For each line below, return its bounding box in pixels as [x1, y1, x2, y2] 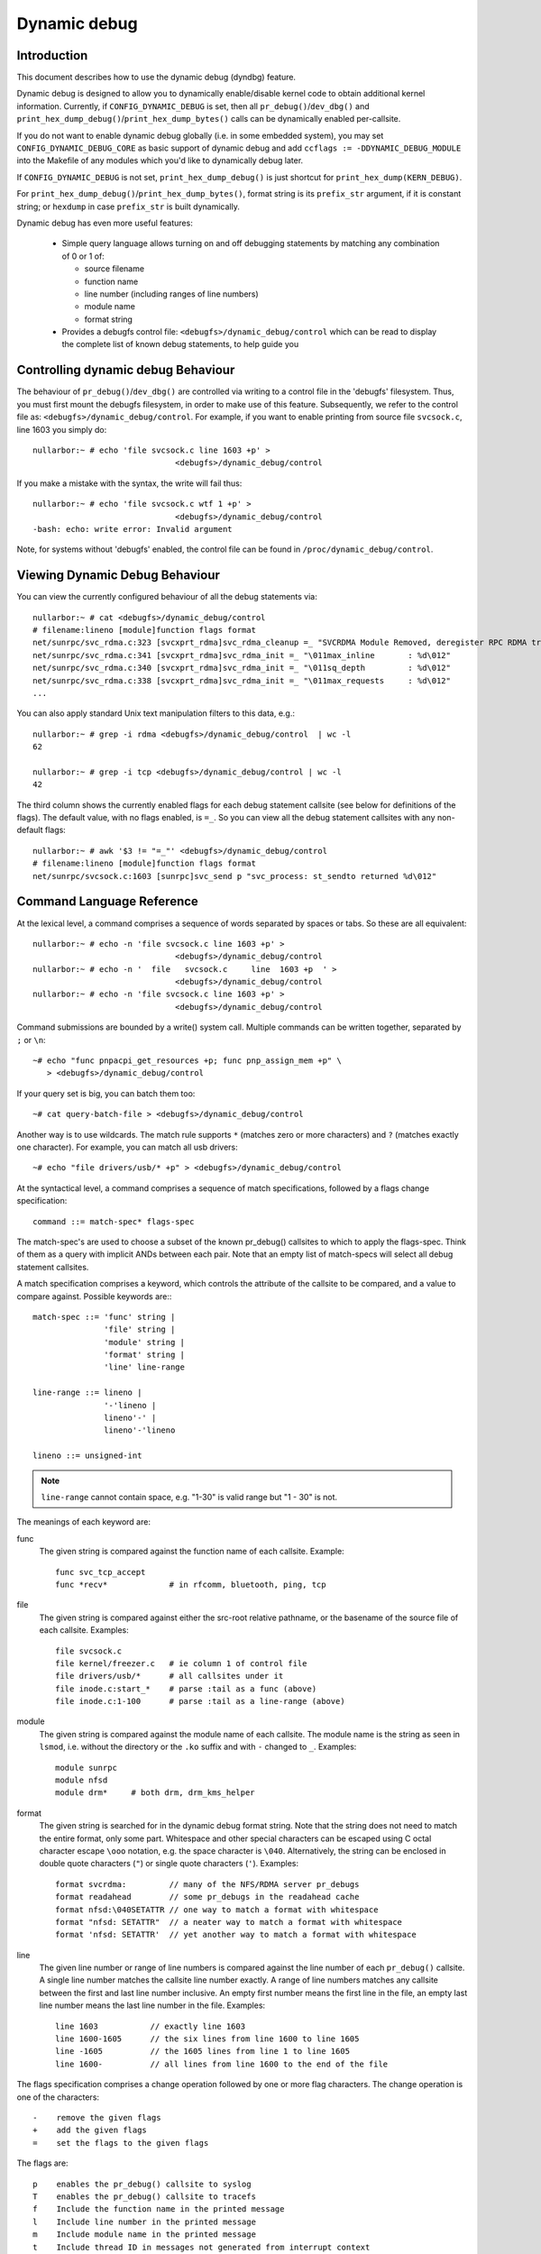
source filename [84, 263, 144, 274]
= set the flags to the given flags [32, 2138, 209, 2148]
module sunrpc [55, 1763, 117, 1773]
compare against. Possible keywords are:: [16, 1290, 172, 1302]
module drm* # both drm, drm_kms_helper [55, 1788, 256, 1798]
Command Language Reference [16, 893, 198, 910]
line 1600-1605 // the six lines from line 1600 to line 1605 [55, 2034, 360, 2044]
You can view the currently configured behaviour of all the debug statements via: [16, 591, 317, 602]
